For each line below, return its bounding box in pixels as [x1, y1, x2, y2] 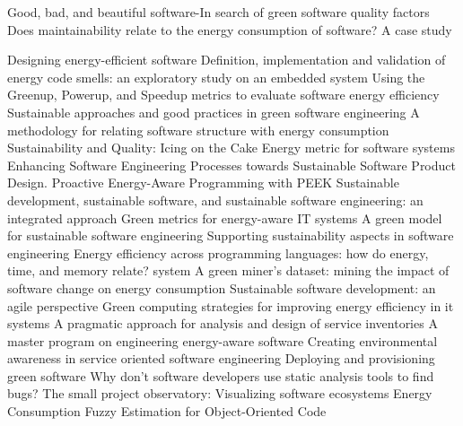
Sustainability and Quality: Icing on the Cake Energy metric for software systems [7, 138, 455, 157]
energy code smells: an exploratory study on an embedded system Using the [7, 67, 425, 86]
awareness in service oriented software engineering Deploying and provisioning [7, 349, 435, 368]
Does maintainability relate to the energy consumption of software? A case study [7, 20, 452, 39]
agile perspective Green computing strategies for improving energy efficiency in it [7, 296, 454, 315]
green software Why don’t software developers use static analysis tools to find [7, 366, 434, 385]
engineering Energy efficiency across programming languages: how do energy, [7, 243, 429, 262]
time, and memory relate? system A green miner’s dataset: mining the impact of [7, 261, 450, 280]
